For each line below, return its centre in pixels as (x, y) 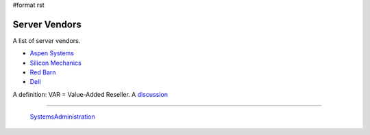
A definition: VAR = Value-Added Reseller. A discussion (90, 94)
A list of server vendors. (47, 40)
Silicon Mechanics (56, 63)
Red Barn (43, 72)
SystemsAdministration (62, 117)
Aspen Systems (52, 53)
